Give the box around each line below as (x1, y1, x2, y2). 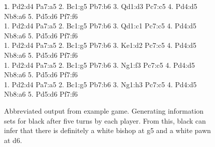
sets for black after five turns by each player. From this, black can (4, 115, 206, 126)
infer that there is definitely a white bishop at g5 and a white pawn (4, 125, 211, 136)
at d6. (4, 135, 22, 145)
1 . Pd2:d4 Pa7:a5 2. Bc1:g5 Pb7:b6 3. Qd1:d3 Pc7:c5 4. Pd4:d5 (4, 1, 197, 11)
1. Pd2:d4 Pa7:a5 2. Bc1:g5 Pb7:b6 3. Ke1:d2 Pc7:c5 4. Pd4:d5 (4, 40, 196, 50)
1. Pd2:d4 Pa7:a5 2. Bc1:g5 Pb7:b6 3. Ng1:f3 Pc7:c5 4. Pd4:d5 (4, 59, 195, 70)
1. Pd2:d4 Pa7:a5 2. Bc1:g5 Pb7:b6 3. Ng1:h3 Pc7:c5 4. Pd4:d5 (4, 79, 197, 89)
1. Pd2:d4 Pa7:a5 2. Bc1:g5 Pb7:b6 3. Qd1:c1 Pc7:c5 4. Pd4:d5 (4, 20, 196, 31)
